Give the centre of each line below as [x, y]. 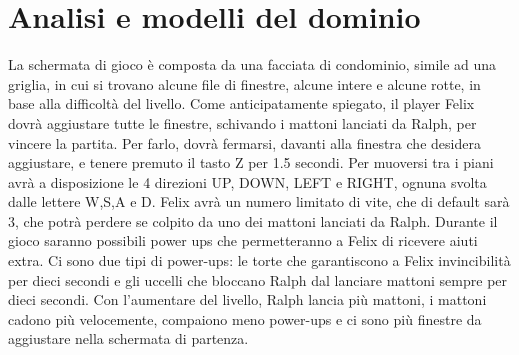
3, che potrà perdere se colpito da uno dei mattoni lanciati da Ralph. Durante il [253, 220]
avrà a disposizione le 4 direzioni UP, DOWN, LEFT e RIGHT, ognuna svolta [247, 181]
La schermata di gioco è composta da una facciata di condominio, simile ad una [252, 64]
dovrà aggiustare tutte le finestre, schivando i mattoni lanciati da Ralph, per [242, 122]
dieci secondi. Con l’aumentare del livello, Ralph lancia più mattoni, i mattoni [247, 299]
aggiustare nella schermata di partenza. [128, 338]
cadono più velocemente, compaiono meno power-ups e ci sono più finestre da [245, 318]
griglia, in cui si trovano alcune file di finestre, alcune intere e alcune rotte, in [244, 83]
